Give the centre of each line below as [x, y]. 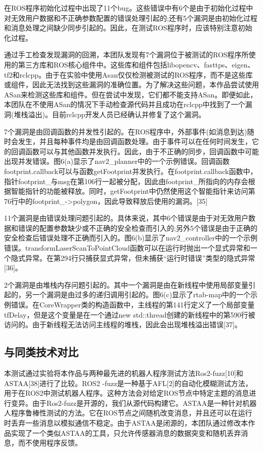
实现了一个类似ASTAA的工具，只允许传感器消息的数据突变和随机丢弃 [126, 432]
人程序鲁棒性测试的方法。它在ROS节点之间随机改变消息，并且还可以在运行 [128, 413]
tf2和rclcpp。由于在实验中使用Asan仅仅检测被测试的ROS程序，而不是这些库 [128, 74]
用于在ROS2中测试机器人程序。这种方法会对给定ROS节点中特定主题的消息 [127, 393]
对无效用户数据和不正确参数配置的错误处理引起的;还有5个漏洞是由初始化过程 [131, 18]
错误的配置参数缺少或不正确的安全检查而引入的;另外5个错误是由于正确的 [138, 228]
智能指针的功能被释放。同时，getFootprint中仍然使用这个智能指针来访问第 [133, 191]
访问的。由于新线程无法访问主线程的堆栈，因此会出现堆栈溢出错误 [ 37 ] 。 [123, 324]
